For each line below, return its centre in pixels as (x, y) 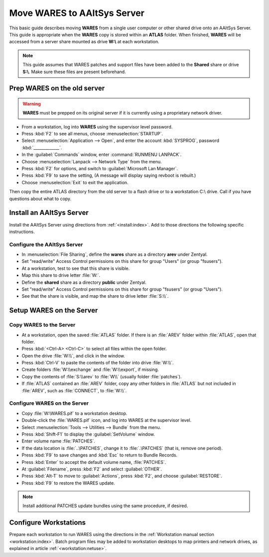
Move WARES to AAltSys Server (77, 13)
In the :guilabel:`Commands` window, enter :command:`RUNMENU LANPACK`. (102, 155)
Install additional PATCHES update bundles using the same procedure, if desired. (105, 506)
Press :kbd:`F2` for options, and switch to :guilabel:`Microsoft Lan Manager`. (100, 169)
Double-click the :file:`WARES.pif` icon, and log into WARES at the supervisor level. (107, 420)
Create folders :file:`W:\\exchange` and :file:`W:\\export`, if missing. (90, 370)
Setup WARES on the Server (54, 310)
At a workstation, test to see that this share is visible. (76, 268)
